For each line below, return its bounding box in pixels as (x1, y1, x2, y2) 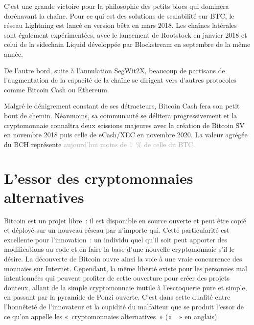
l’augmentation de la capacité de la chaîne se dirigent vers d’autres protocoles (4, 75, 236, 85)
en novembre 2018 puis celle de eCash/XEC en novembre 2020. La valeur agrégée (4, 130, 248, 140)
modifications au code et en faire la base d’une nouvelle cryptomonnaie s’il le (4, 244, 234, 254)
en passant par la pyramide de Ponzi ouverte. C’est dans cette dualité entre (4, 292, 231, 302)
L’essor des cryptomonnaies (4, 168, 193, 188)
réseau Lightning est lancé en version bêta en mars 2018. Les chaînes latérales (4, 20, 237, 30)
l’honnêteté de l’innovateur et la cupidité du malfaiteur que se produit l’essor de (4, 301, 244, 311)
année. (4, 48, 23, 59)
